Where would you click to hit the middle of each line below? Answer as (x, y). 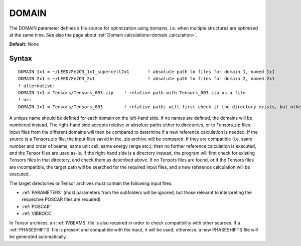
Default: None (24, 44)
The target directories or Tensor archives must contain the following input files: (91, 183)
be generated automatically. (38, 237)
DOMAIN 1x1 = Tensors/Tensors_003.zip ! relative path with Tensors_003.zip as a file (132, 92)
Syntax (21, 58)
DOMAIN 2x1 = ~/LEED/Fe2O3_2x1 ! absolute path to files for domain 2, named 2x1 (146, 79)
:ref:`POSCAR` (36, 206)
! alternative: (37, 86)
